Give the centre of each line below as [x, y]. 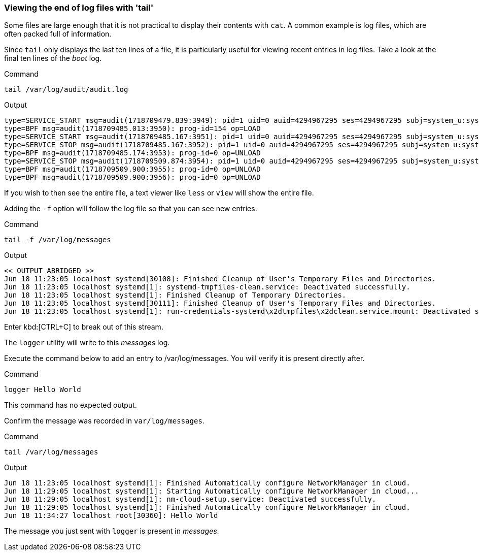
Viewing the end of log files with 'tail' [79, 8]
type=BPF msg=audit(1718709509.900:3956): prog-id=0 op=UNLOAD [132, 177]
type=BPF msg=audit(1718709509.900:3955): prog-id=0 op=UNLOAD [132, 169]
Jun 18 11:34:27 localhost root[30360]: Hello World [111, 516]
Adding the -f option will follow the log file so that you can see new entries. [131, 209]
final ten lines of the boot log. [53, 58]
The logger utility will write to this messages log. [87, 343]
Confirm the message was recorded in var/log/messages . [104, 421]
